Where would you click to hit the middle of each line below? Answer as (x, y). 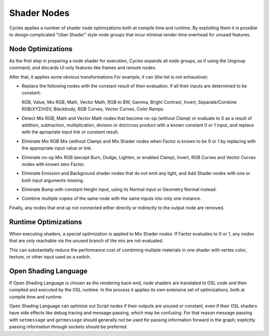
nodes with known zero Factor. (53, 164)
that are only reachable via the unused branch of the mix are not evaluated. (86, 241)
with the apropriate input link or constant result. (70, 132)
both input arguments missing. (53, 180)
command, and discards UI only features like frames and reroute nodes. (83, 68)
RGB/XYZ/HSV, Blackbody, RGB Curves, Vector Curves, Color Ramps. (93, 109)
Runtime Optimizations (46, 222)
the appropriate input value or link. (57, 148)
